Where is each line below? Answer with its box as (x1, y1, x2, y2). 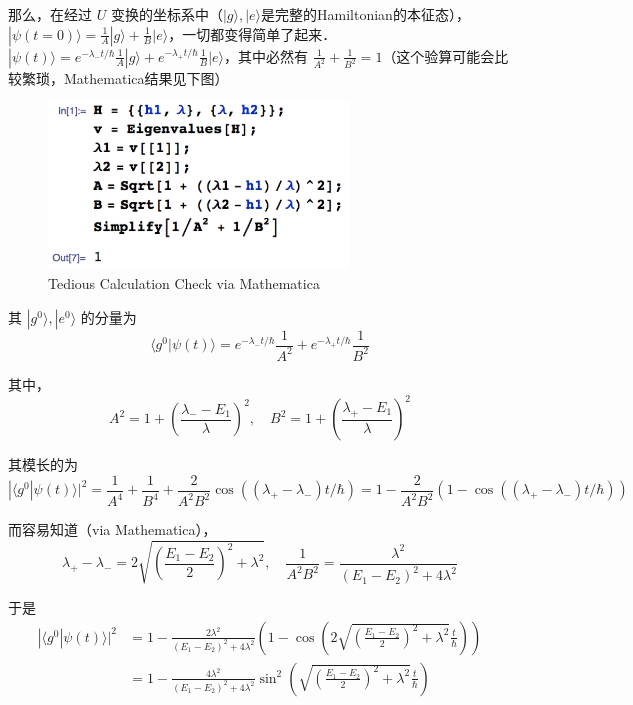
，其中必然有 (224, 45, 309, 66)
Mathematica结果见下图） (63, 67, 229, 88)
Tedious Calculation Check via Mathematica (48, 272, 320, 293)
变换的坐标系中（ (110, 4, 223, 24)
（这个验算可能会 (382, 45, 495, 66)
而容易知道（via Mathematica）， (8, 519, 217, 540)
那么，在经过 (8, 4, 92, 24)
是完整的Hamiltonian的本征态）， (261, 4, 470, 24)
